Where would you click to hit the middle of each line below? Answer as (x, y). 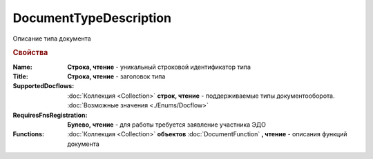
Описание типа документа (52, 39)
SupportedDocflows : (44, 86)
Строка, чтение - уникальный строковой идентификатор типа (159, 67)
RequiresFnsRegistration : (50, 115)
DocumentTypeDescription (92, 18)
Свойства (30, 53)
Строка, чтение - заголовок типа (116, 76)
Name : (22, 67)
